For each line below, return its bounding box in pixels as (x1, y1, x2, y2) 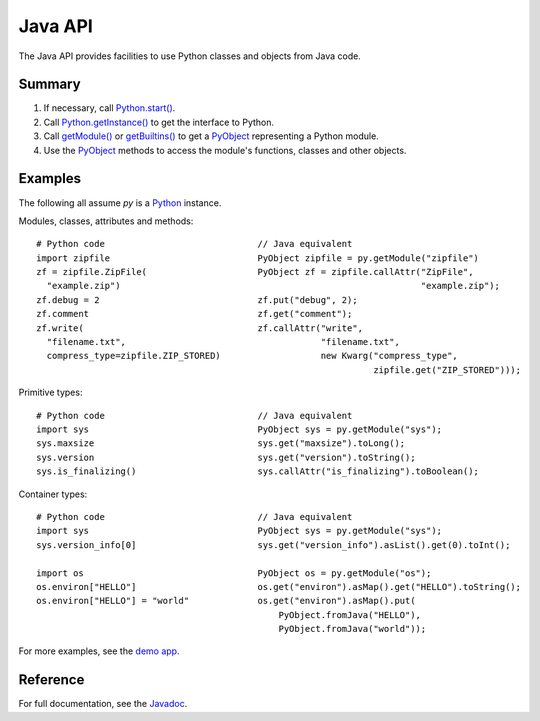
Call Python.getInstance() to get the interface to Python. (43, 116, 275, 128)
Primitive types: (18, 386, 83, 399)
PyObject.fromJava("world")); (278, 623, 427, 635)
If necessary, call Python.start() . (43, 102, 176, 114)
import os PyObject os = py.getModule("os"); (36, 567, 432, 579)
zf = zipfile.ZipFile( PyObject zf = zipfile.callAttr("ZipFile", (36, 266, 474, 278)
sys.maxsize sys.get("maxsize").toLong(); (36, 438, 406, 449)
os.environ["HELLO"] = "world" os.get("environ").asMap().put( (36, 595, 416, 607)
